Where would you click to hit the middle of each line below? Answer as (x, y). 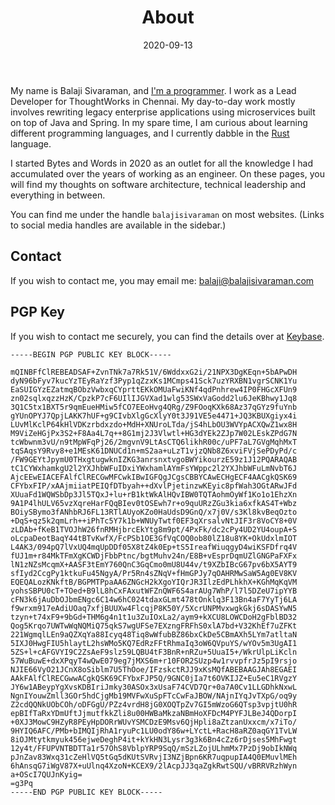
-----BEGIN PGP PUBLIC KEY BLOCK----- (91, 354)
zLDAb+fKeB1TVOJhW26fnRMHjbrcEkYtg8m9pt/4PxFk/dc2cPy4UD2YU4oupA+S (154, 529)
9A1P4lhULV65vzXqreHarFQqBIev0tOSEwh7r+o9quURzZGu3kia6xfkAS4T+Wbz (154, 503)
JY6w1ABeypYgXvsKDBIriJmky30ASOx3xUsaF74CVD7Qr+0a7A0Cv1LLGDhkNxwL (154, 687)
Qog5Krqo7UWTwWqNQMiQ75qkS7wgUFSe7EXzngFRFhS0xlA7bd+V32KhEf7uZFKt (154, 626)
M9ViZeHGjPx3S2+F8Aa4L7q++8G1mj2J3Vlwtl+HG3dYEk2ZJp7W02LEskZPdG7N (154, 433)
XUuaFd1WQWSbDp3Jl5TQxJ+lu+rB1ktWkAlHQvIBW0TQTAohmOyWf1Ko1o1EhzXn (154, 494)
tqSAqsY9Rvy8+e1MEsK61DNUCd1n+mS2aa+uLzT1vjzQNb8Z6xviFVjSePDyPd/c (154, 451)
